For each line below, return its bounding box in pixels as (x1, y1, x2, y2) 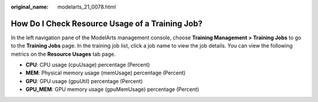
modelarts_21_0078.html (57, 4, 116, 10)
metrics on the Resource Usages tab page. (11, 50, 116, 57)
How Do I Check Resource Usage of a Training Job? (11, 18, 203, 29)
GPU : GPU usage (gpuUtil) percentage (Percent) (25, 77, 143, 84)
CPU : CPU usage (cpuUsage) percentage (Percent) (25, 62, 150, 69)
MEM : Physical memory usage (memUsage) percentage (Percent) (25, 69, 185, 76)
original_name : (11, 4, 49, 10)
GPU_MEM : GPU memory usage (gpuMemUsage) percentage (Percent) (25, 86, 200, 93)
